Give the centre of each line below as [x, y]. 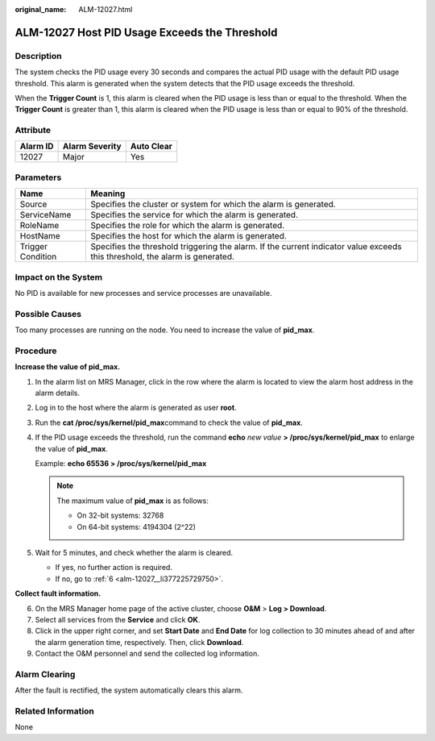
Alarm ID [37, 147]
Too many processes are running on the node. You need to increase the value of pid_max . [165, 330]
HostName [40, 236]
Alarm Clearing [45, 674]
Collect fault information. [58, 593]
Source [33, 204]
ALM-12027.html [106, 9]
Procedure [36, 351]
